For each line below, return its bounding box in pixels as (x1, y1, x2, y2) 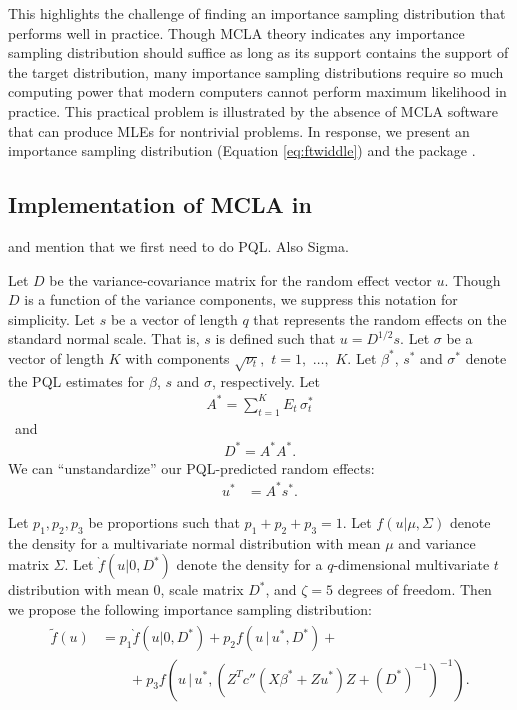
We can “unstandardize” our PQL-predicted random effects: (8, 457, 375, 478)
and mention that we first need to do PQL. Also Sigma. (8, 235, 349, 256)
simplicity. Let (8, 308, 95, 329)
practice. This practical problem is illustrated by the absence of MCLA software (8, 100, 498, 121)
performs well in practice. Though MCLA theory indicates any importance (8, 22, 465, 43)
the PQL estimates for (8, 370, 145, 391)
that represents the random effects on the (253, 308, 507, 329)
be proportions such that (88, 511, 240, 532)
